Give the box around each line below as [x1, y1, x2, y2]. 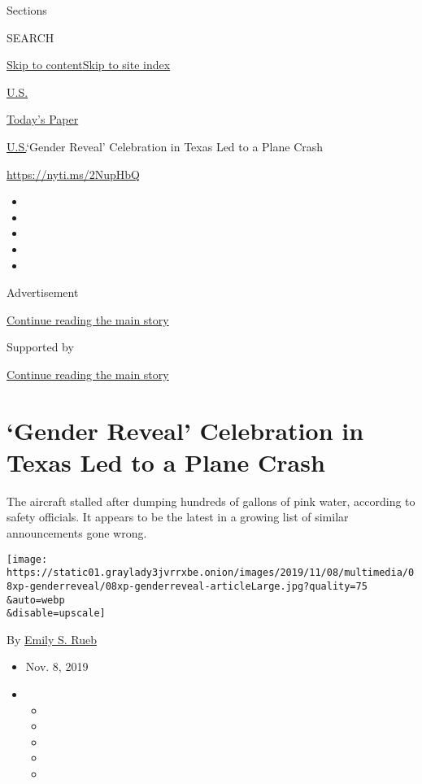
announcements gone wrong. [7, 525, 147, 541]
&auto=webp [7, 594, 65, 606]
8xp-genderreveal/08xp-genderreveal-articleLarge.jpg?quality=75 [7, 580, 368, 592]
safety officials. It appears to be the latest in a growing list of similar [7, 508, 349, 525]
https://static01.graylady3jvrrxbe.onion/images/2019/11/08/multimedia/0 [7, 567, 415, 579]
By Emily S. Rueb [7, 630, 98, 647]
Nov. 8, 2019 [25, 658, 89, 675]
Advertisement [7, 284, 79, 301]
